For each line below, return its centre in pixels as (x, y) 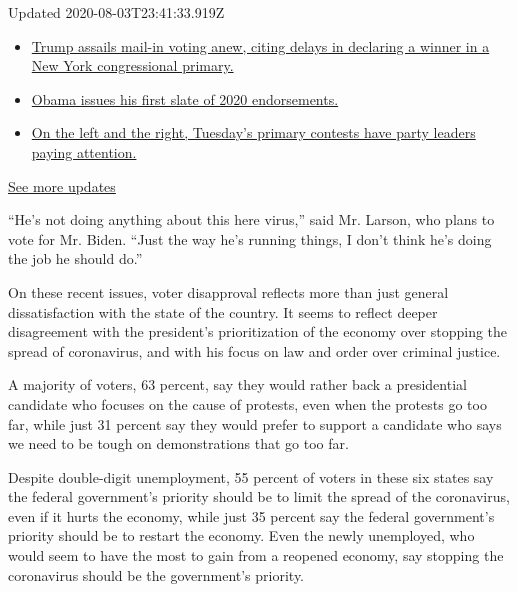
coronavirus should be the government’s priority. (156, 574)
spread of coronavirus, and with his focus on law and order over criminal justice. (254, 350)
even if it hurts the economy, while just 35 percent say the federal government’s (251, 515)
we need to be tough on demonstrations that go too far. (178, 443)
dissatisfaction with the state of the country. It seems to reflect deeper (223, 311)
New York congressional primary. (132, 65)
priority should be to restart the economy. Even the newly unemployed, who (241, 535)
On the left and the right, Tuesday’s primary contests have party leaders (253, 132)
